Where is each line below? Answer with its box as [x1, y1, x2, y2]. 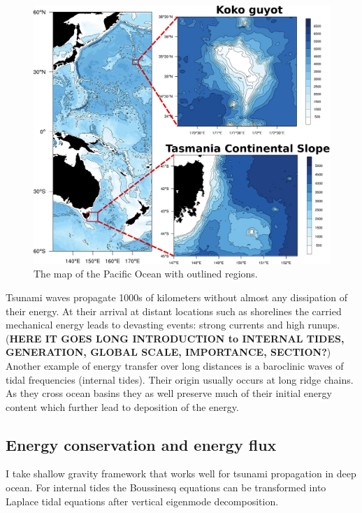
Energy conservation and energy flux [6, 433, 277, 455]
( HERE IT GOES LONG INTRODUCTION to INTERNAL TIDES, [6, 331, 345, 345]
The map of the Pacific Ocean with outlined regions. [34, 266, 258, 281]
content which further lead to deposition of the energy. [6, 399, 239, 414]
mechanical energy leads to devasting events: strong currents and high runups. [6, 317, 340, 332]
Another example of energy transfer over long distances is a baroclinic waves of [6, 358, 344, 373]
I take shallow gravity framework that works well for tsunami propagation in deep [6, 466, 356, 481]
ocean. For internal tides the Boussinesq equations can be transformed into [6, 480, 326, 495]
